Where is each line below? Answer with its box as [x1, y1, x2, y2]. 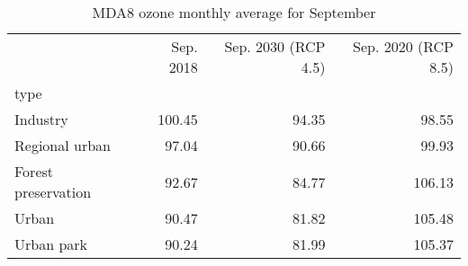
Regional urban [14, 135, 111, 155]
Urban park [14, 234, 88, 254]
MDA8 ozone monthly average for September [92, 2, 376, 22]
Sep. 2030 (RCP [224, 36, 326, 57]
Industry [14, 109, 68, 129]
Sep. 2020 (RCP [352, 36, 454, 57]
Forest [14, 161, 54, 182]
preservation [14, 182, 92, 202]
